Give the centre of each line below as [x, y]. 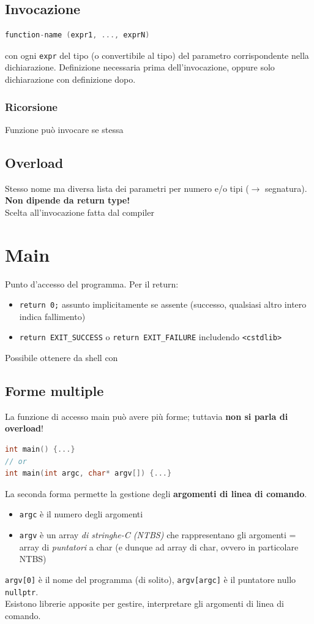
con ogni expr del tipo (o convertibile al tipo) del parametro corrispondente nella [157, 55]
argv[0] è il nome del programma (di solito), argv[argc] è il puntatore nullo [151, 579]
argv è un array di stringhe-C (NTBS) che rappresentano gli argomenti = [158, 535]
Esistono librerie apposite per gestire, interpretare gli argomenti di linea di [144, 603]
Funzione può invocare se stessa [64, 129]
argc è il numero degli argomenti [81, 514]
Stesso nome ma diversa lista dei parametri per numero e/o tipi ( [127, 188]
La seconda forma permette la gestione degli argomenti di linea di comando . [156, 493]
